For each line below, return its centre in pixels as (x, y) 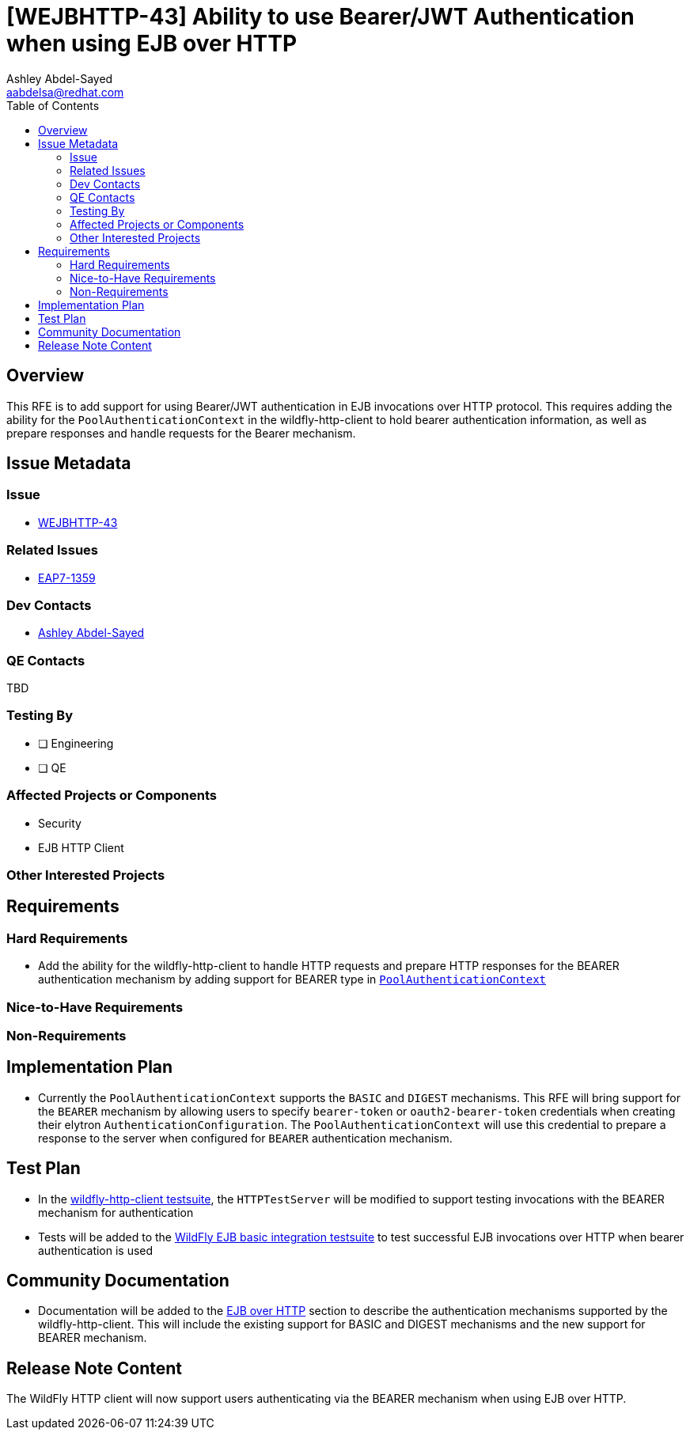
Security (60, 823)
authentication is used (96, 1250)
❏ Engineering (76, 743)
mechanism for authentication (116, 1212)
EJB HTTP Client (81, 847)
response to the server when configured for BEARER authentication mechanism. (245, 1138)
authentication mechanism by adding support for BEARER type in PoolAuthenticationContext (292, 979)
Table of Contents (53, 105)
